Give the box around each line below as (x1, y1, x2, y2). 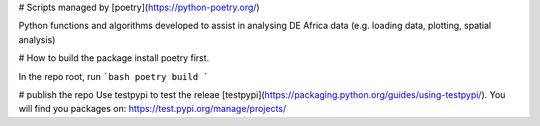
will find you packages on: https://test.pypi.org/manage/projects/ (18, 103, 287, 115)
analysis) (18, 33, 56, 45)
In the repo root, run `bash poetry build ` (18, 70, 209, 82)
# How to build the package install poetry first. (18, 52, 210, 64)
